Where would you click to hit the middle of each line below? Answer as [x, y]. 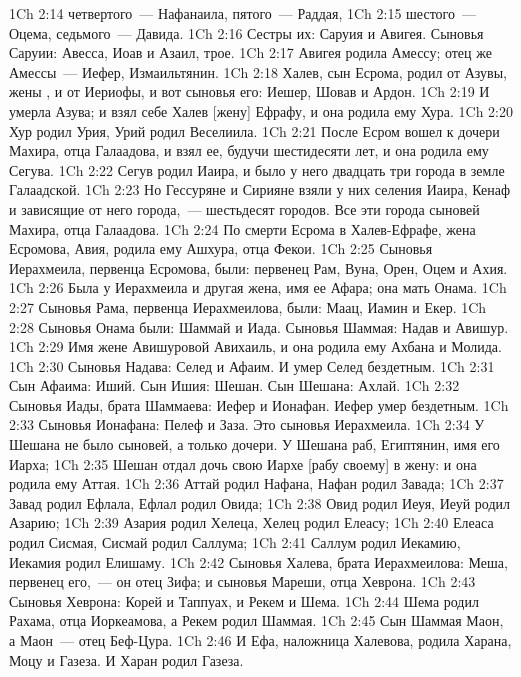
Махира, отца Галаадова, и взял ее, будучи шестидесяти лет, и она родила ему [249, 150]
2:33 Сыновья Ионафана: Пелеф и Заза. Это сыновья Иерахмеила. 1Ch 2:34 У [247, 424]
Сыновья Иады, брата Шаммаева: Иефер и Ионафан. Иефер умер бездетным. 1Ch [259, 404]
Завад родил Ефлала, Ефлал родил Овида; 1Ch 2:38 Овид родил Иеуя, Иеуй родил [259, 502]
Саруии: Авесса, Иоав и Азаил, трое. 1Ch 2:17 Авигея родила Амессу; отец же [250, 52]
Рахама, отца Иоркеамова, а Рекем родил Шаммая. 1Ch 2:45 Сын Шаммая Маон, [256, 620]
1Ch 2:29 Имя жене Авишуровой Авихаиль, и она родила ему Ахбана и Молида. [255, 346]
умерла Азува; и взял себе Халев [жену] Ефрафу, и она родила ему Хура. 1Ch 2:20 [261, 110]
